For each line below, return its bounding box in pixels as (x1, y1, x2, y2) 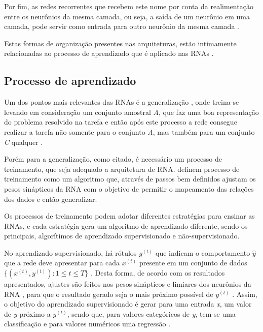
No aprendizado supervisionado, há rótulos (4, 247, 137, 258)
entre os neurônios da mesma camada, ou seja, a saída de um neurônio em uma (4, 11, 250, 21)
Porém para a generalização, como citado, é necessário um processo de (4, 154, 222, 164)
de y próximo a (4, 308, 51, 319)
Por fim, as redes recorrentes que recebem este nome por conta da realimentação (4, 1, 253, 11)
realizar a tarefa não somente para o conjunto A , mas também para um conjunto (4, 126, 255, 137)
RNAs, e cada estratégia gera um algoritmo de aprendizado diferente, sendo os (4, 220, 248, 231)
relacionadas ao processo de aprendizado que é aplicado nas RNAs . (4, 48, 214, 58)
